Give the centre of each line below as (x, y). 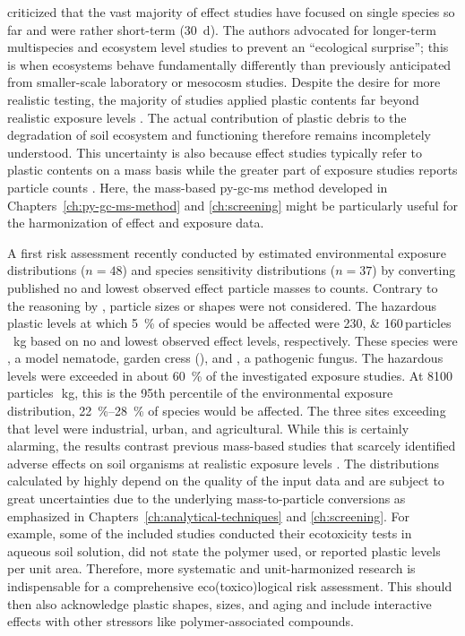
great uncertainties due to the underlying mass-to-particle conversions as (207, 498)
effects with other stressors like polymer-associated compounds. (181, 621)
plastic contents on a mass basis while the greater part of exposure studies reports (232, 170)
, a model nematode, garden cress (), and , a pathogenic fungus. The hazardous (225, 358)
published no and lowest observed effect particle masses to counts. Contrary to (223, 287)
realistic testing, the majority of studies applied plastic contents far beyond (213, 99)
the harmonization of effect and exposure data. (136, 223)
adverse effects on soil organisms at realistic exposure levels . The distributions (223, 463)
